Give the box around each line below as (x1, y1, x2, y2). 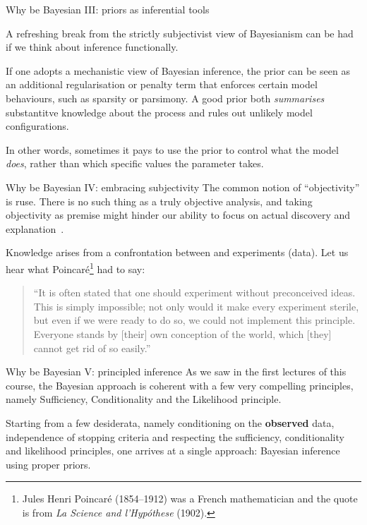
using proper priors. (6, 457, 91, 471)
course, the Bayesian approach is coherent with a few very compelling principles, (6, 378, 354, 392)
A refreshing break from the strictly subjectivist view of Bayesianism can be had (6, 25, 354, 40)
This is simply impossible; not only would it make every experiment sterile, (33, 298, 359, 313)
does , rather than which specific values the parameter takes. (6, 156, 264, 171)
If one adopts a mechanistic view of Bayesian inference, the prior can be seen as (6, 63, 350, 78)
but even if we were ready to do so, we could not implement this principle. (33, 313, 356, 327)
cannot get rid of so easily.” (33, 340, 151, 355)
